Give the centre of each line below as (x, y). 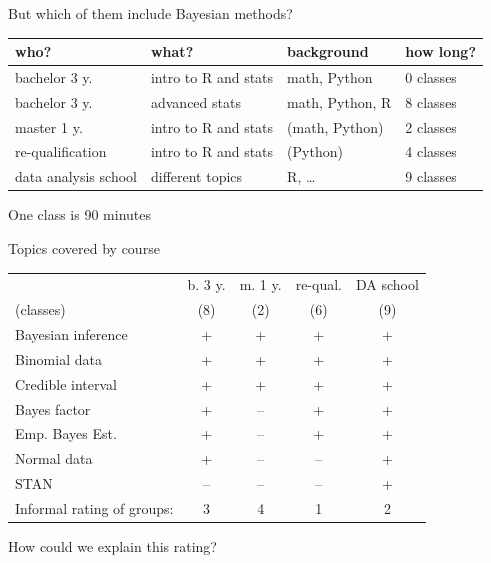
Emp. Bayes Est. (66, 433)
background (328, 51)
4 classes (431, 151)
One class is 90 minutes (79, 214)
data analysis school (76, 176)
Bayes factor (53, 408)
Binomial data (58, 358)
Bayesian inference (71, 334)
